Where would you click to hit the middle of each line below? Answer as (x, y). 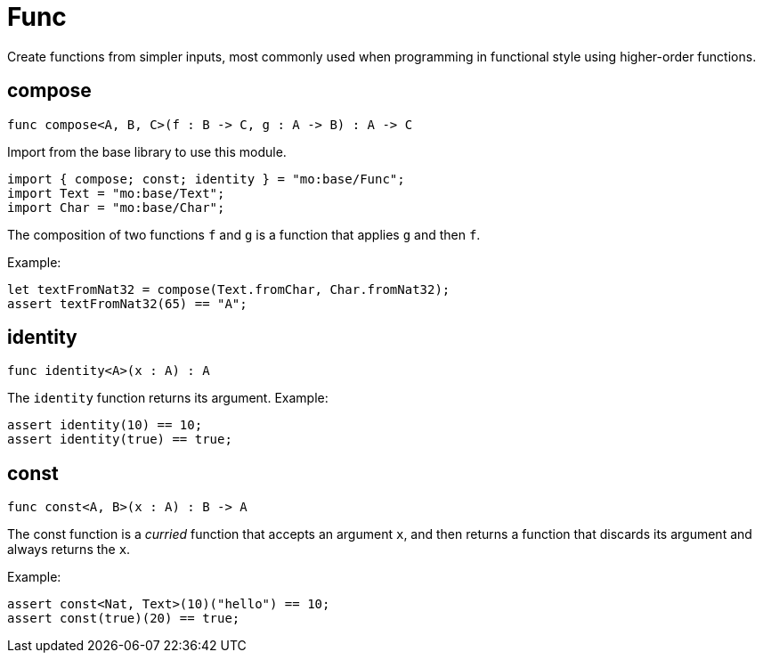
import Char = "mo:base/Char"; (116, 207)
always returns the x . (69, 550)
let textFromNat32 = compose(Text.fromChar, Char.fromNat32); (229, 289)
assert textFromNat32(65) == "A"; (127, 303)
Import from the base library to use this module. (147, 151)
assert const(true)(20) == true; (124, 619)
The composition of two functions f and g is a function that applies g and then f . (244, 234)
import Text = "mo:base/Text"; (116, 193)
